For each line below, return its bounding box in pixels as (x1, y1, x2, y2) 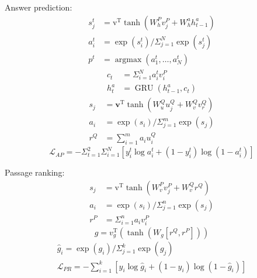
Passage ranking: (5, 166, 65, 179)
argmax (114, 55, 142, 64)
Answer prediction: (5, 1, 72, 13)
